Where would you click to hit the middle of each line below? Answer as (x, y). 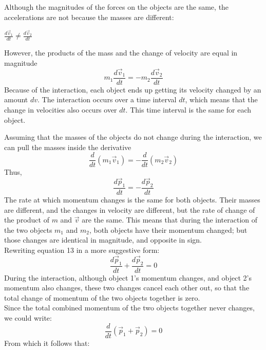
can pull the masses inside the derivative (68, 147)
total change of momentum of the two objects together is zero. (102, 297)
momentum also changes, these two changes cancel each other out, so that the (127, 288)
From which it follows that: (47, 343)
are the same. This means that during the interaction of (170, 220)
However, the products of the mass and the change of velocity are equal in (121, 53)
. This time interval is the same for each (188, 109)
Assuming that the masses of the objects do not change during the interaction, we (133, 137)
